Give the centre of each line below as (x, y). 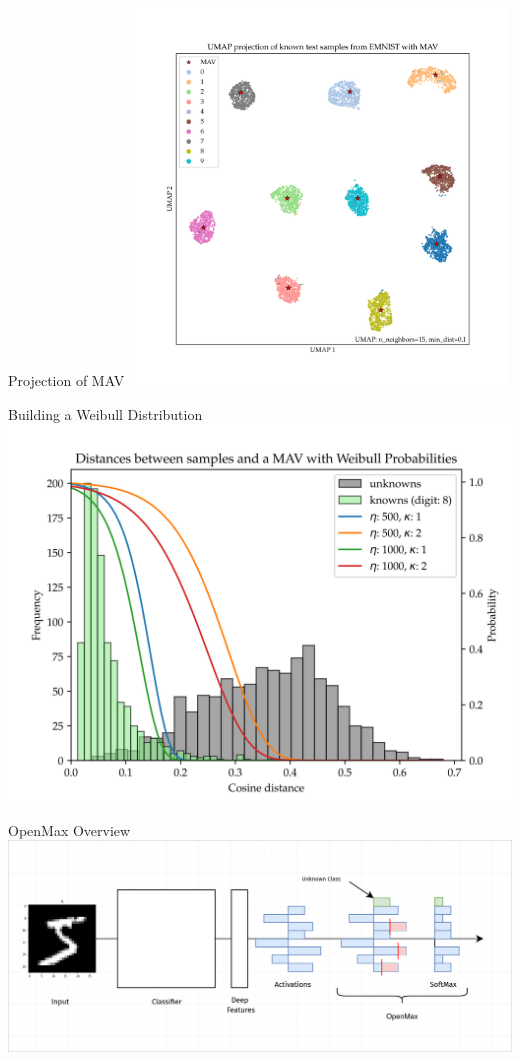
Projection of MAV (66, 380)
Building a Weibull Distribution (105, 413)
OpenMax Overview (69, 829)
